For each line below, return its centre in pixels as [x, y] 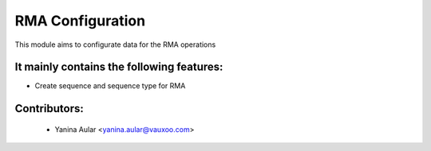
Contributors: [49, 108]
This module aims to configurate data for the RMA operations [115, 45]
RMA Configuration [80, 21]
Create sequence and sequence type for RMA [110, 86]
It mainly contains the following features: [119, 67]
